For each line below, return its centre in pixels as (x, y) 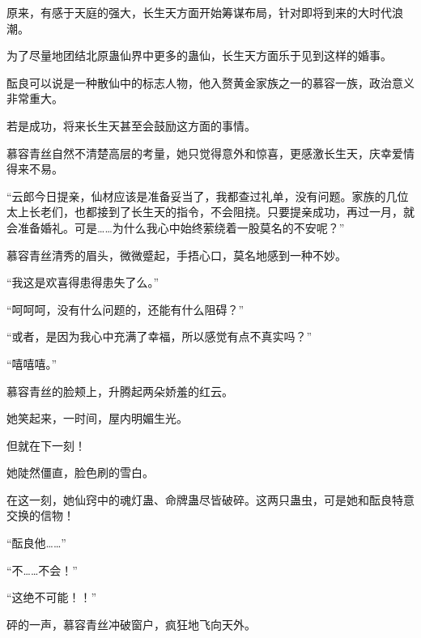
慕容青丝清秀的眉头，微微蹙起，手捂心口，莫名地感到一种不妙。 (176, 255)
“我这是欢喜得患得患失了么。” (83, 282)
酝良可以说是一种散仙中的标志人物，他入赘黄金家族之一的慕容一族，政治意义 (210, 82)
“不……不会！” (42, 570)
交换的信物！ (40, 515)
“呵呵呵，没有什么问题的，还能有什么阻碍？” (125, 309)
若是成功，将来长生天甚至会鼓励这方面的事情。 (131, 125)
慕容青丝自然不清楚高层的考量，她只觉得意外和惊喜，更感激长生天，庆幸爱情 (210, 153)
